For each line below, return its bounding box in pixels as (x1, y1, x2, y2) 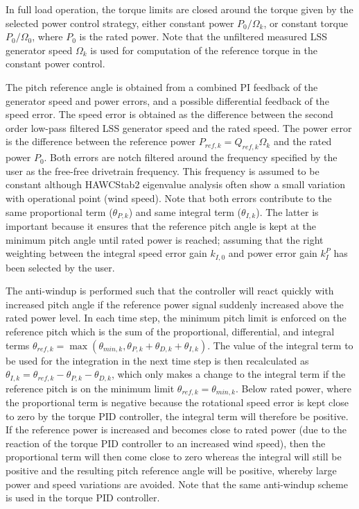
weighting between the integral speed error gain (6, 246, 207, 260)
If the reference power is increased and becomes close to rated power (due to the (6, 422, 347, 437)
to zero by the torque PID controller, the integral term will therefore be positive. (6, 408, 349, 423)
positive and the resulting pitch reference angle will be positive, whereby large (6, 463, 337, 478)
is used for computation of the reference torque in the (90, 42, 317, 57)
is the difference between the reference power (6, 134, 195, 149)
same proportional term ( (6, 204, 113, 219)
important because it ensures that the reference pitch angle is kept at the (6, 218, 317, 233)
